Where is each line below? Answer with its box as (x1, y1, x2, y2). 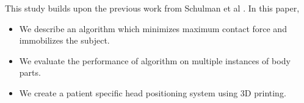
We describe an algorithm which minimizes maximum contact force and (19, 22, 287, 35)
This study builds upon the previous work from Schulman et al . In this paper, (5, 2, 300, 14)
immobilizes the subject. (19, 34, 110, 47)
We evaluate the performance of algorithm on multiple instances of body (19, 54, 291, 67)
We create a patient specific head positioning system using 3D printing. (19, 86, 286, 99)
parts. (19, 66, 41, 79)
